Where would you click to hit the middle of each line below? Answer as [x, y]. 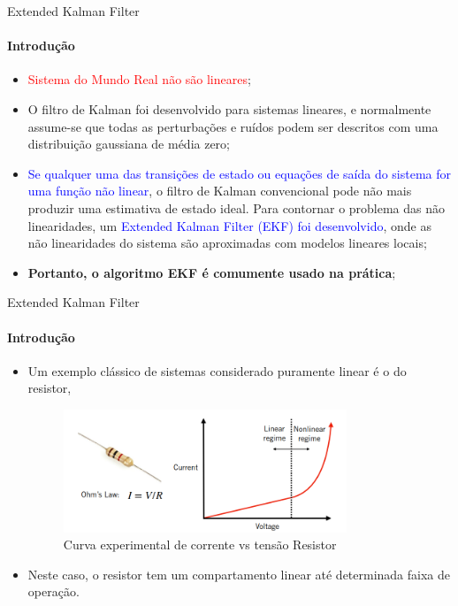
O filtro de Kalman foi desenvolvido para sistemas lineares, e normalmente [229, 108]
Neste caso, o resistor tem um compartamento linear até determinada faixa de [239, 574]
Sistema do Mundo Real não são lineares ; [139, 79]
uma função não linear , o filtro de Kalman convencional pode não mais [220, 191]
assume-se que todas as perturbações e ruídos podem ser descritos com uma [233, 126]
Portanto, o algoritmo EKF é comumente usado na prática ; [212, 272]
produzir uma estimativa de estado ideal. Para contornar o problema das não [237, 207]
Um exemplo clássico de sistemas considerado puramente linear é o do [217, 370]
